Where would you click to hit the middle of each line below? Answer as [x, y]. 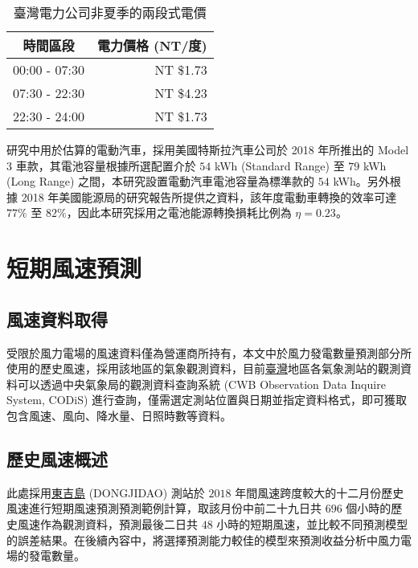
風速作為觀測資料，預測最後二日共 [107, 523]
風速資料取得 [57, 319]
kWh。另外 [361, 181]
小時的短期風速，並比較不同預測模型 [312, 523]
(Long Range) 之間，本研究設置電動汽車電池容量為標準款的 [161, 181]
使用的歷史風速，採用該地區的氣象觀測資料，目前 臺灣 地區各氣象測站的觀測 [203, 368]
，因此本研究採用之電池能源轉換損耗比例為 [179, 212]
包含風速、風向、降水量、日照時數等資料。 [119, 415]
